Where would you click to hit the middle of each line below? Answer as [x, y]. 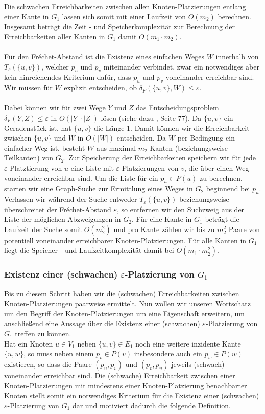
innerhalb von [237, 56]
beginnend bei [228, 188]
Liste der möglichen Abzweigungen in [63, 219]
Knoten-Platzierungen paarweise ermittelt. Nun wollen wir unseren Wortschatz [127, 303]
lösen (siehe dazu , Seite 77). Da [151, 117]
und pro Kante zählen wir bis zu [164, 229]
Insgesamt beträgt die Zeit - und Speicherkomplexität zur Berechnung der [120, 26]
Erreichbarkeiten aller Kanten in [55, 36]
